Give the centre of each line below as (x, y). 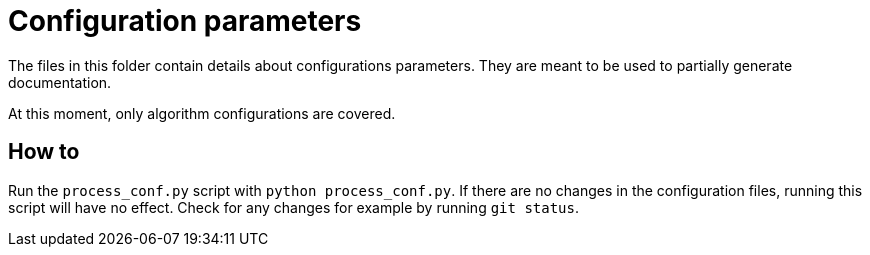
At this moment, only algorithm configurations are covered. (202, 113)
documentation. (60, 82)
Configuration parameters (185, 21)
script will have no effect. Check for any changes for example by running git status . (294, 207)
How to (44, 152)
